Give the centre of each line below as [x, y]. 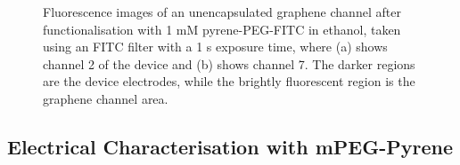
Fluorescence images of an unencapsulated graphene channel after [222, 12]
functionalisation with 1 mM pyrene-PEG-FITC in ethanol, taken [222, 29]
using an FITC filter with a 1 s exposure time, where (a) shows [215, 47]
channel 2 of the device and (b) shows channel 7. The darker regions [229, 63]
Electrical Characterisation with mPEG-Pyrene [230, 146]
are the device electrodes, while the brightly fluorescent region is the [229, 81]
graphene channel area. [106, 98]
